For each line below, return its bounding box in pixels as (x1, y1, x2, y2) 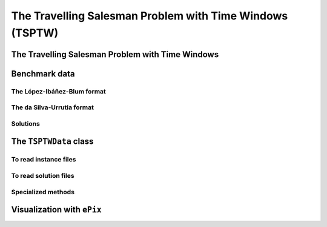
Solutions (11, 119, 41, 127)
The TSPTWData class (11, 137, 94, 147)
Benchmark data (11, 69, 75, 79)
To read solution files (11, 172, 75, 180)
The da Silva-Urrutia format (11, 103, 94, 112)
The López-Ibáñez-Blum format (11, 87, 106, 95)
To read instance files (11, 155, 76, 164)
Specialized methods (11, 188, 75, 196)
